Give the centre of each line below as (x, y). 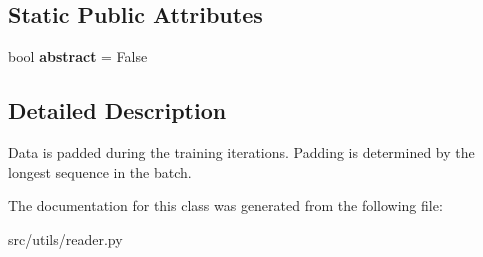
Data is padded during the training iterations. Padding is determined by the (241, 152)
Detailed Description (117, 110)
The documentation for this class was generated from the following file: (225, 205)
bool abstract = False (78, 56)
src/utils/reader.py (65, 238)
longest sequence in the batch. (100, 171)
